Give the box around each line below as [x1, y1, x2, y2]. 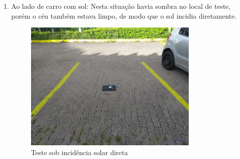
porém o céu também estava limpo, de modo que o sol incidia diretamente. [11, 10, 237, 21]
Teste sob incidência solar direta [31, 147, 128, 157]
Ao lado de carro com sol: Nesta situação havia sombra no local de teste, [11, 1, 231, 11]
